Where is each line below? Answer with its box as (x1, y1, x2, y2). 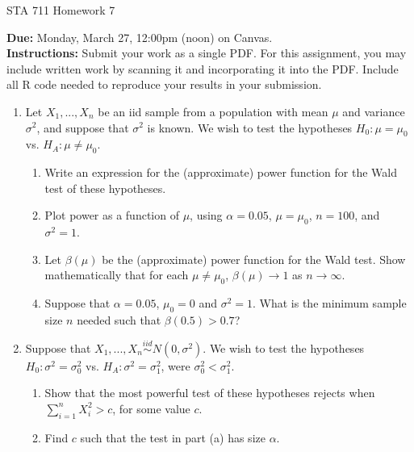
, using (190, 207, 223, 224)
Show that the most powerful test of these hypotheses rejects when (44, 384, 375, 401)
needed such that (77, 311, 161, 328)
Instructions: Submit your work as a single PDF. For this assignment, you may (6, 44, 407, 61)
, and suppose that (36, 119, 129, 136)
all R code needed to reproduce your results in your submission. (6, 76, 322, 93)
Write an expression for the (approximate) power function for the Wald (44, 164, 397, 181)
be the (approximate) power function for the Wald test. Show (102, 250, 406, 267)
